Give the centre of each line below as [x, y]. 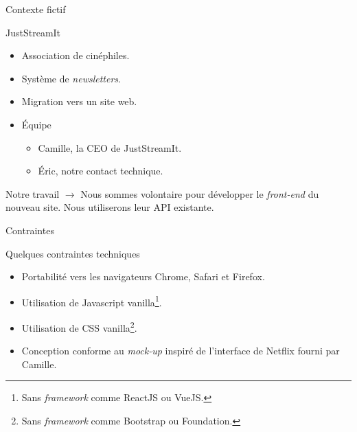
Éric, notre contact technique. [101, 171]
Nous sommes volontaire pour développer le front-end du [200, 193]
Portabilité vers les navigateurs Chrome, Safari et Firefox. [143, 276]
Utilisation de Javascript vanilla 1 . [92, 301]
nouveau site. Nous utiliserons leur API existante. [110, 207]
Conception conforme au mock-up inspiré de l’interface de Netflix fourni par [181, 351]
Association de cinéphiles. [76, 55]
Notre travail [33, 193]
